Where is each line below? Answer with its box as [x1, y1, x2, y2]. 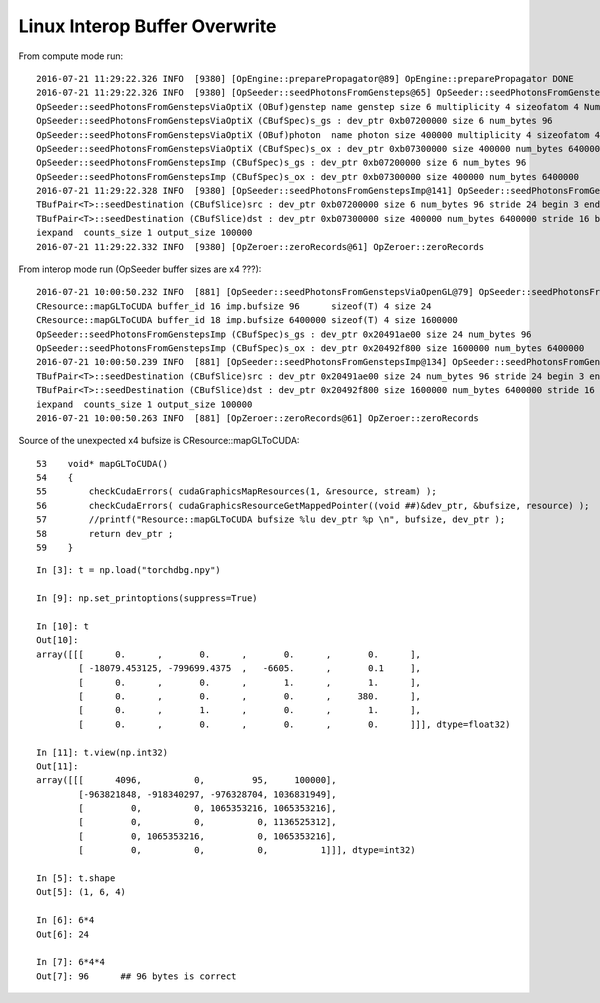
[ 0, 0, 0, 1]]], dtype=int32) [78, 845, 416, 856]
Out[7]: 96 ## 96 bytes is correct [36, 970, 237, 982]
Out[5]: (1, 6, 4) [36, 886, 127, 898]
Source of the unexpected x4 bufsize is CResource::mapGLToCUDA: [18, 435, 300, 447]
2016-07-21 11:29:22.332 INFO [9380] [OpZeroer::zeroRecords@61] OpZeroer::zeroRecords [36, 241, 485, 252]
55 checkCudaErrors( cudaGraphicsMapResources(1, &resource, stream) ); [36, 486, 437, 497]
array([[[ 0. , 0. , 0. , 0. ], [36, 648, 422, 660]
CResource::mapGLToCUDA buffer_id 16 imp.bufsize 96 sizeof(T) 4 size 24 [36, 300, 432, 312]
